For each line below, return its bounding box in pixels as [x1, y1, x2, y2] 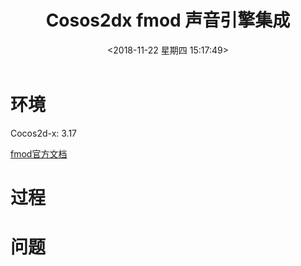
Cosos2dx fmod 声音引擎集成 [45, 9, 291, 32]
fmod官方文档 [10, 147, 68, 160]
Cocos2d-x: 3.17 [10, 127, 78, 139]
